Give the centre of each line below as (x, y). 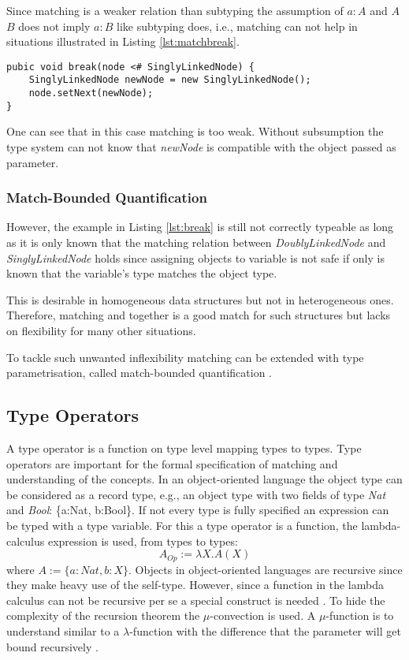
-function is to (360, 615)
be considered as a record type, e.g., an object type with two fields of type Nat (196, 494)
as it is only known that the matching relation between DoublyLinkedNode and (196, 242)
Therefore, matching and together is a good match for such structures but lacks (199, 315)
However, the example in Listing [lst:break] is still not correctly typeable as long (200, 227)
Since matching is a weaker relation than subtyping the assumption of (175, 10)
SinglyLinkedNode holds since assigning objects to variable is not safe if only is (195, 257)
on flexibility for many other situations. (101, 330)
